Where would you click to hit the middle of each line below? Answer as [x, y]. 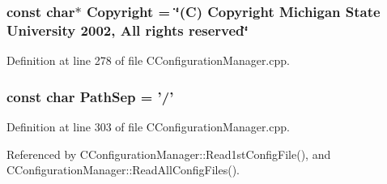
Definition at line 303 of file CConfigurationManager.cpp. [148, 126]
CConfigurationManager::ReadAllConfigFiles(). [123, 170]
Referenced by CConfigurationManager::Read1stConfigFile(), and [169, 154]
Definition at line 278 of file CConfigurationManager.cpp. [148, 60]
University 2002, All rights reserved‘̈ [128, 30]
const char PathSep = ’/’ [90, 96]
